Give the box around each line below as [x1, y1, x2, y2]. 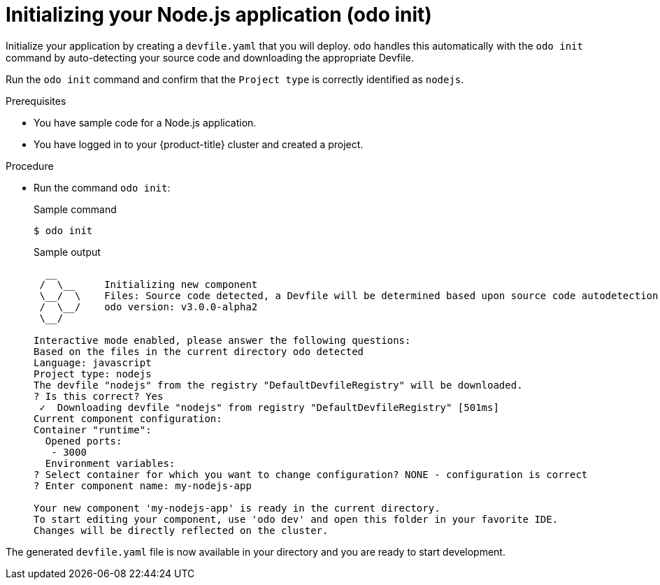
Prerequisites [6, 94, 66, 107]
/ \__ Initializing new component [39, 278, 258, 290]
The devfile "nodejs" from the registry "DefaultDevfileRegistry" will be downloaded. [34, 379, 523, 391]
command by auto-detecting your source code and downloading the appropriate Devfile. [6, 51, 414, 64]
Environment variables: [45, 457, 175, 469]
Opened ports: [45, 435, 122, 447]
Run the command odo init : [34, 181, 171, 194]
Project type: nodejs [34, 368, 152, 380]
